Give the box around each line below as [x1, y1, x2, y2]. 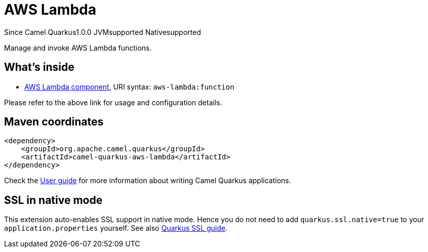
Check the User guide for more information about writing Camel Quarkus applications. [4, 176, 291, 185]
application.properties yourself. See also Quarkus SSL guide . [4, 224, 227, 233]
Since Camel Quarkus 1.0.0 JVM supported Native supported [4, 27, 201, 36]
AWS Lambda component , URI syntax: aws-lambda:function [24, 82, 235, 91]
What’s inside [4, 61, 74, 74]
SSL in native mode [4, 193, 103, 206]
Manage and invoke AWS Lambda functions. [4, 43, 152, 52]
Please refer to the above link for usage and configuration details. [4, 98, 222, 107]
